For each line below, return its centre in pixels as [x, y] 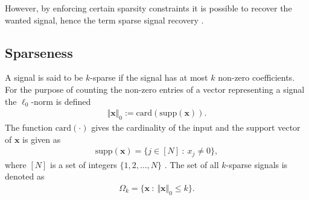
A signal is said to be [44, 77]
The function [29, 127]
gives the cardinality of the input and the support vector [196, 127]
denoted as [25, 176]
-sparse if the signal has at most [149, 77]
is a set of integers [84, 164]
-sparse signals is [257, 164]
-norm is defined [61, 101]
